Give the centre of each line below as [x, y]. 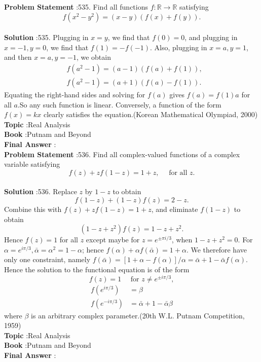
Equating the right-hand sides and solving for [75, 95]
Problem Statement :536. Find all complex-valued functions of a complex [122, 154]
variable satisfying [32, 164]
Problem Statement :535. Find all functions [76, 7]
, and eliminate [175, 209]
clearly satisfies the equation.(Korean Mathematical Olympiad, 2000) [151, 114]
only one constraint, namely [47, 259]
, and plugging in [211, 37]
